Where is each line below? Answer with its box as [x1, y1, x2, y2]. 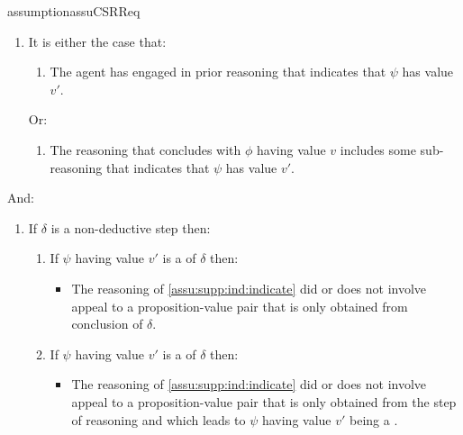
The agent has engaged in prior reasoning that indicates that [50, 62, 386, 81]
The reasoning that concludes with [50, 140, 241, 159]
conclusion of [71, 314, 143, 333]
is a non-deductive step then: [50, 218, 211, 237]
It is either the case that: [28, 32, 167, 50]
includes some [340, 140, 416, 159]
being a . [350, 410, 398, 429]
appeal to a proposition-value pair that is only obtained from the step [71, 392, 457, 411]
